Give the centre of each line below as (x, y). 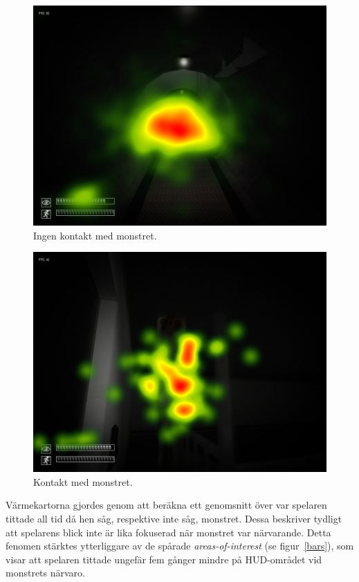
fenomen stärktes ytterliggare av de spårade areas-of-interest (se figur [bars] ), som (180, 546)
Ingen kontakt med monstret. (95, 235)
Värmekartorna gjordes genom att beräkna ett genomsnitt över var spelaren (166, 505)
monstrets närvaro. (45, 573)
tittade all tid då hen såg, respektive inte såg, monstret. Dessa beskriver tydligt (174, 518)
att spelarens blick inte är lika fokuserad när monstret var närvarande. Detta (168, 532)
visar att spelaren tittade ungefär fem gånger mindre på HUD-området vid (164, 559)
